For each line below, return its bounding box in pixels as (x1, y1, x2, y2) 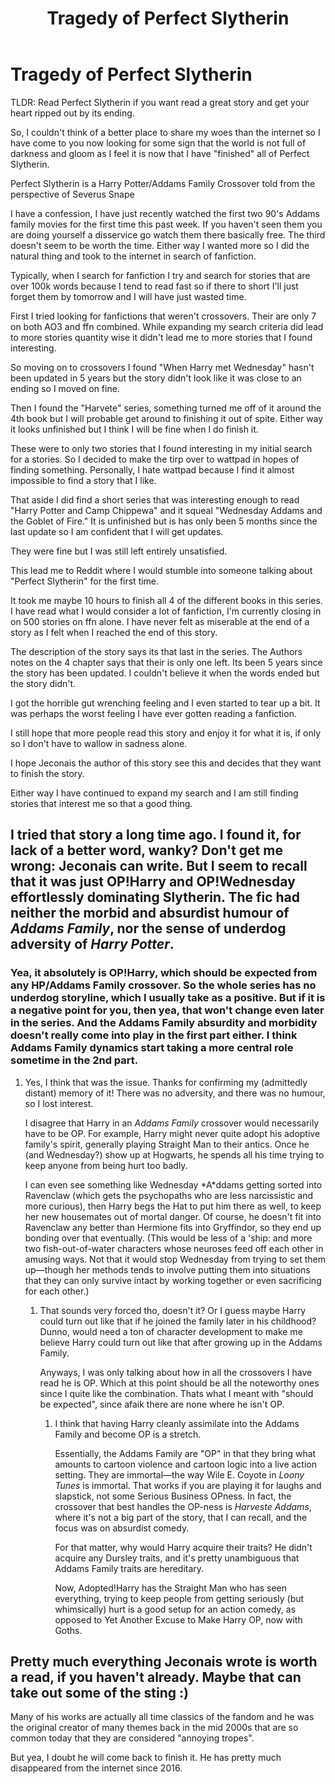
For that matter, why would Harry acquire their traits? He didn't (54, 1541, 313, 1553)
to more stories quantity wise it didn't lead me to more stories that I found (10, 331, 313, 343)
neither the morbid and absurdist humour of (10, 905, 290, 922)
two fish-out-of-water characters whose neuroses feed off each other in (24, 1242, 324, 1254)
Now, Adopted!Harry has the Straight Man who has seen (54, 1582, 288, 1594)
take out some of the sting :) (10, 1685, 189, 1702)
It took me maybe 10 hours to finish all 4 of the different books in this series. (10, 594, 323, 606)
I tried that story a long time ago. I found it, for (10, 827, 302, 844)
